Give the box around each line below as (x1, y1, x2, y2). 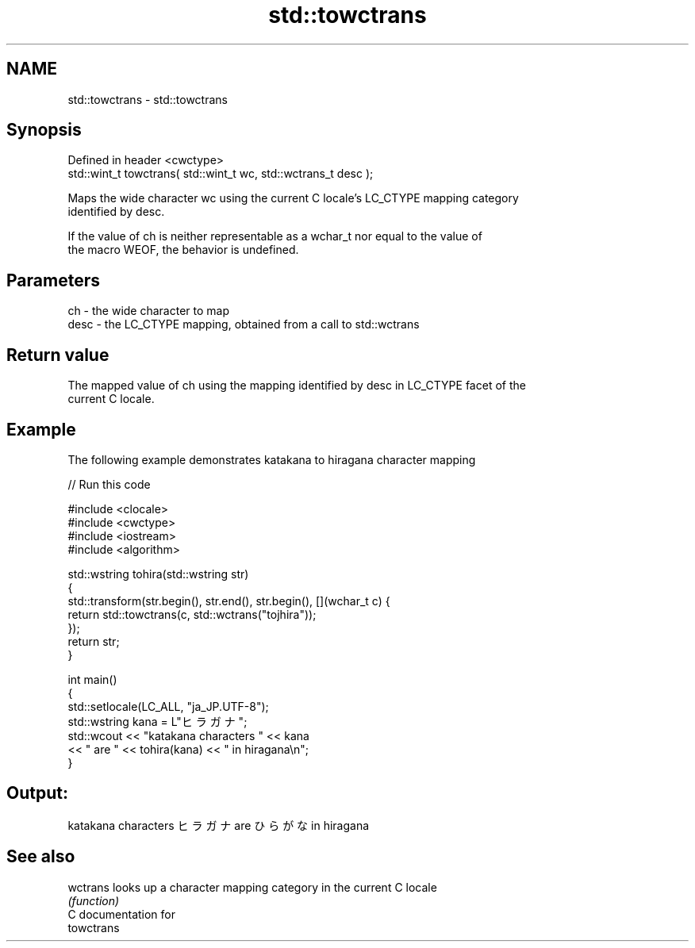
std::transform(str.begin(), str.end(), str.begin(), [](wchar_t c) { (67, 593, 390, 608)
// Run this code (67, 477, 151, 491)
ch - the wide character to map (67, 304, 230, 318)
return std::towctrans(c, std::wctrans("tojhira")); (67, 607, 317, 621)
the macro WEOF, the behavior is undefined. (67, 243, 299, 257)
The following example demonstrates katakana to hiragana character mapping (67, 452, 476, 466)
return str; (67, 634, 120, 648)
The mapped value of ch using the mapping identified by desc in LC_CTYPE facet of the (67, 378, 526, 393)
